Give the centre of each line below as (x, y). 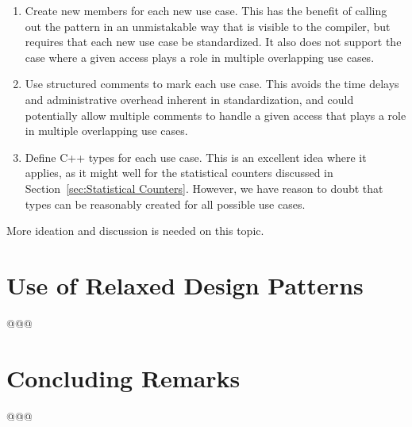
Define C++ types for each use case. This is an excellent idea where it (196, 157)
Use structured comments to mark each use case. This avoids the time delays (212, 84)
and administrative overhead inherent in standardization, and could (189, 99)
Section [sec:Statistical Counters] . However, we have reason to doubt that (204, 188)
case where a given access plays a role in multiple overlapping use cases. (200, 57)
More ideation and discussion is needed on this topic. (135, 231)
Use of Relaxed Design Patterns (185, 285)
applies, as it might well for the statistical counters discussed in (179, 173)
